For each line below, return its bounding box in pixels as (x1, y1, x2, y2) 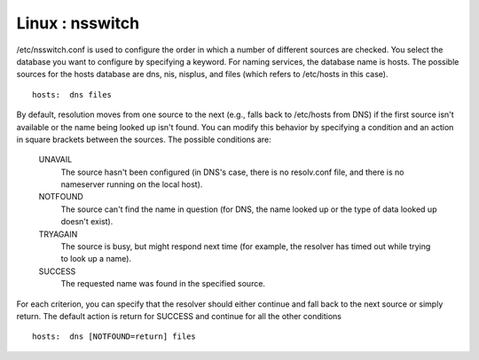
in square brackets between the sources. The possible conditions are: (16, 134, 271, 145)
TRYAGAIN (38, 229, 78, 239)
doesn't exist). (60, 216, 114, 227)
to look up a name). (60, 254, 132, 264)
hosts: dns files (32, 90, 113, 99)
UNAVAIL (38, 154, 73, 165)
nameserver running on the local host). (60, 179, 203, 190)
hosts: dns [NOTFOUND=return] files (32, 332, 197, 341)
